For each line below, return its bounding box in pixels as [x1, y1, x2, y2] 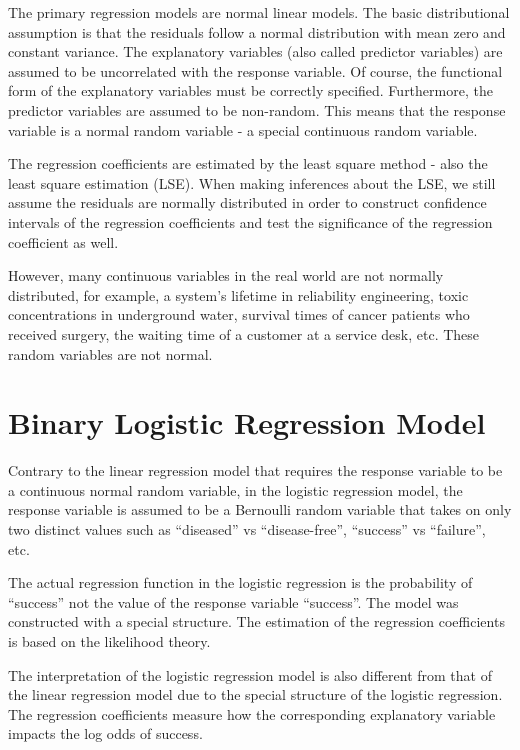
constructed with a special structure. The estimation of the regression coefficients [8, 611, 505, 632]
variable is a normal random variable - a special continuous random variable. [8, 119, 478, 140]
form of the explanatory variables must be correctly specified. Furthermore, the [8, 80, 493, 101]
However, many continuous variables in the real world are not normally [8, 265, 444, 286]
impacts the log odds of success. [8, 723, 203, 744]
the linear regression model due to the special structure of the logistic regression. [8, 684, 503, 705]
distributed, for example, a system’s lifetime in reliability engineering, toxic [8, 284, 469, 305]
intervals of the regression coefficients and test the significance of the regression [8, 211, 493, 232]
